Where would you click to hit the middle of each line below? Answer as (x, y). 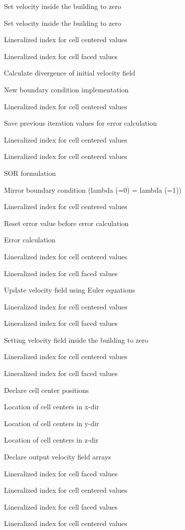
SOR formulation (30, 173)
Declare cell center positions (47, 390)
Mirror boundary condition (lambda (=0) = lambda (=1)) (93, 189)
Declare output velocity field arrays (58, 457)
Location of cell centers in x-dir (52, 407)
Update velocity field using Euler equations (70, 290)
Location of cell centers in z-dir (51, 440)
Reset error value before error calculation (66, 223)
